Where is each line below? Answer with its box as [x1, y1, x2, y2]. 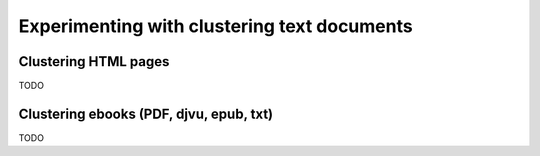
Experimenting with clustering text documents [18, 15, 414, 37]
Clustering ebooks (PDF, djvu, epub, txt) [18, 105, 274, 122]
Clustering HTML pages [18, 53, 170, 70]
